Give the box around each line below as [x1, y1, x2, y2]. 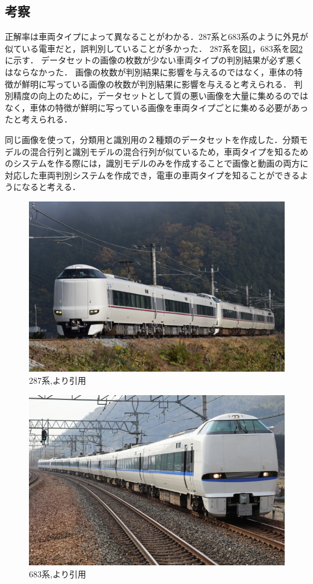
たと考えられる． [5, 113, 72, 125]
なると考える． [21, 180, 81, 193]
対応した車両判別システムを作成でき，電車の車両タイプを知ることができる [5, 168, 300, 181]
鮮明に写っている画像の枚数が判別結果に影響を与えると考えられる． [21, 77, 291, 90]
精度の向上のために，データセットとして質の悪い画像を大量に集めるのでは [13, 89, 308, 102]
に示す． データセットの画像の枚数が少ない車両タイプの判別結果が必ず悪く [5, 54, 303, 66]
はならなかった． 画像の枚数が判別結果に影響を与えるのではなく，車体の [5, 65, 294, 78]
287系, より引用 [29, 373, 86, 386]
